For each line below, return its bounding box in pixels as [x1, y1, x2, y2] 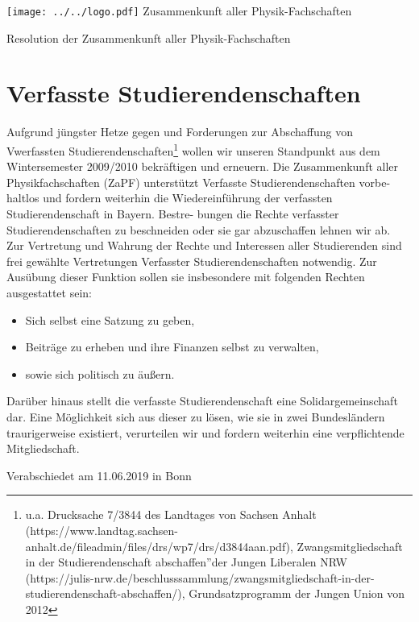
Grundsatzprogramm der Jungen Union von [189, 585, 405, 602]
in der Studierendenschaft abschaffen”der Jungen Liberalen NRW [25, 554, 347, 570]
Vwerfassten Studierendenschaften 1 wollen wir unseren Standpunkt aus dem [6, 139, 380, 159]
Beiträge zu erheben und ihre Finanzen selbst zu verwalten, [25, 338, 319, 355]
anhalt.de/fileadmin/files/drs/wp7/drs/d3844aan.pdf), [25, 537, 293, 554]
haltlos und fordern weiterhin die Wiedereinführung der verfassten [6, 189, 333, 206]
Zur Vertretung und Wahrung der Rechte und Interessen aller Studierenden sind [6, 237, 402, 254]
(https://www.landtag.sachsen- [25, 521, 179, 538]
